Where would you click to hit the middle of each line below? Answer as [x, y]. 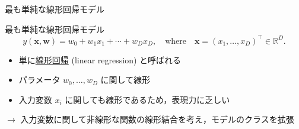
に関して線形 [125, 80]
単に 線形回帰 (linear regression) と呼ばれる [100, 59]
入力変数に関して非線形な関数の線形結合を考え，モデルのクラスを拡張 [157, 119]
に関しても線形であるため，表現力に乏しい [147, 99]
